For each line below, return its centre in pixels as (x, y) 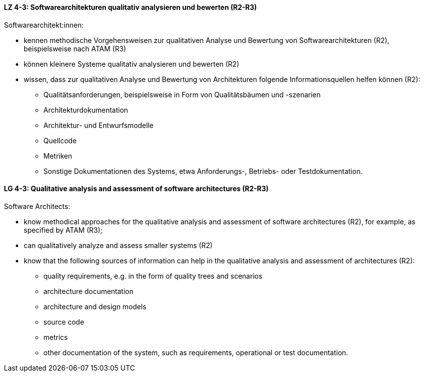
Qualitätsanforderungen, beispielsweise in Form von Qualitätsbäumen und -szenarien (182, 94)
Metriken (58, 156)
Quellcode (60, 140)
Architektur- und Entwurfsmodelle (98, 125)
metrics (56, 337)
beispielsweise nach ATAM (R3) (75, 48)
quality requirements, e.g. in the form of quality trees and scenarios (153, 276)
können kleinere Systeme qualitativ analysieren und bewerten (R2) (132, 64)
